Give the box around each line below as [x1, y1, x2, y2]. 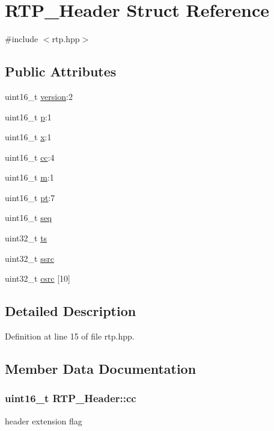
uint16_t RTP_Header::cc [5, 391, 136, 406]
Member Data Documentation [5, 359, 196, 378]
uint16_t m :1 [5, 171, 54, 184]
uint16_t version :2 [5, 90, 73, 102]
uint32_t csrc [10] [5, 272, 71, 285]
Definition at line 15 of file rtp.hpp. [5, 330, 135, 343]
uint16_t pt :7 [5, 191, 55, 203]
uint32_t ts [5, 232, 47, 244]
